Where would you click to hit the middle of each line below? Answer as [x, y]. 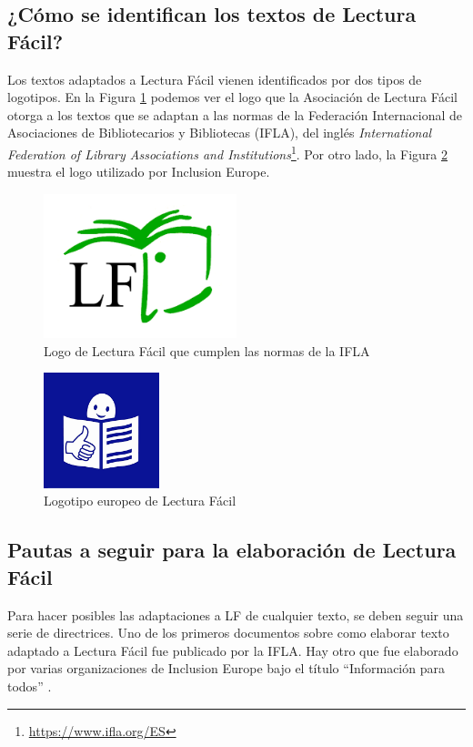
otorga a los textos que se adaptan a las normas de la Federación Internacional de [235, 114]
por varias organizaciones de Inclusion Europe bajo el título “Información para [226, 668]
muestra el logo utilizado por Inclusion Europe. [139, 172]
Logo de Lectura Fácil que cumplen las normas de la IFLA [207, 350]
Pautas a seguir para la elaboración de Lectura [232, 550]
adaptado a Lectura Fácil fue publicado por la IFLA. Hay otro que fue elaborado [233, 650]
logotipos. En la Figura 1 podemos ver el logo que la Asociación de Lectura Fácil [233, 97]
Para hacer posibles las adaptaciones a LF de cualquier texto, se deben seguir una [236, 614]
